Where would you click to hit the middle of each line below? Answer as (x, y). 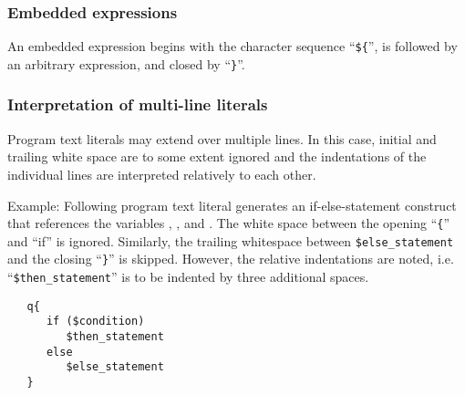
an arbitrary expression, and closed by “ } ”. (126, 63)
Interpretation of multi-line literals (138, 104)
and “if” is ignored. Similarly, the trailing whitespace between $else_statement (231, 240)
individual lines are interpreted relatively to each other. (162, 174)
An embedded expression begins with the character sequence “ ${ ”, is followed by (232, 46)
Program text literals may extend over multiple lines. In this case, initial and (222, 138)
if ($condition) (95, 322)
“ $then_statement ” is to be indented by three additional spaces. (188, 277)
